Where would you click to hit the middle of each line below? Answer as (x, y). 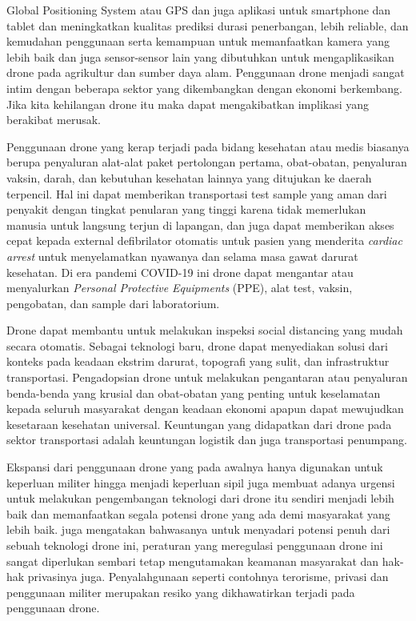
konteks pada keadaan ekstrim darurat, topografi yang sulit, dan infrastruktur (198, 361)
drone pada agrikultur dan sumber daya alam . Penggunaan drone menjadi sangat (206, 72)
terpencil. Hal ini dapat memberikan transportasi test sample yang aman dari (197, 193)
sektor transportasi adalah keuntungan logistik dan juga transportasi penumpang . (207, 440)
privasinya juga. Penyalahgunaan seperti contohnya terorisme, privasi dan (208, 577)
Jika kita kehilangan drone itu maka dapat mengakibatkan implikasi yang (188, 104)
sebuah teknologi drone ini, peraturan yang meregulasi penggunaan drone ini (195, 545)
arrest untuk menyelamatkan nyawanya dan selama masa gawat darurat (182, 256)
